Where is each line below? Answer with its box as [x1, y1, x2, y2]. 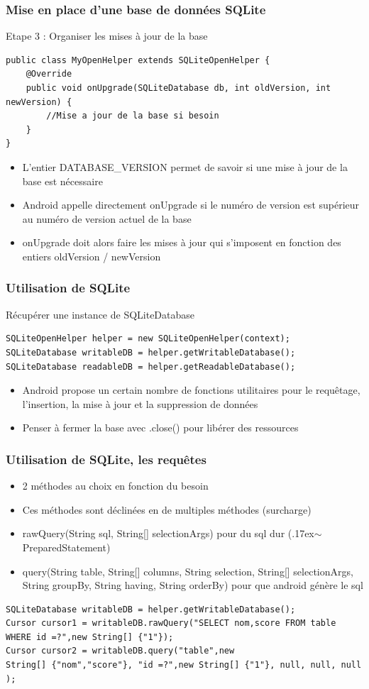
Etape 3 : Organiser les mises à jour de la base [6, 28, 208, 43]
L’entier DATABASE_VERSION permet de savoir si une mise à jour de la [22, 159, 348, 174]
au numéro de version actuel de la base [22, 211, 192, 226]
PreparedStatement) [22, 539, 111, 554]
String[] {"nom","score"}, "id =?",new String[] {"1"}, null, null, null [6, 660, 362, 671]
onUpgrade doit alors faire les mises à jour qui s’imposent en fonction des [22, 235, 341, 250]
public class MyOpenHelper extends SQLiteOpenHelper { [6, 55, 270, 65]
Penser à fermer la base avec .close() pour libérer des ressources [22, 420, 299, 435]
